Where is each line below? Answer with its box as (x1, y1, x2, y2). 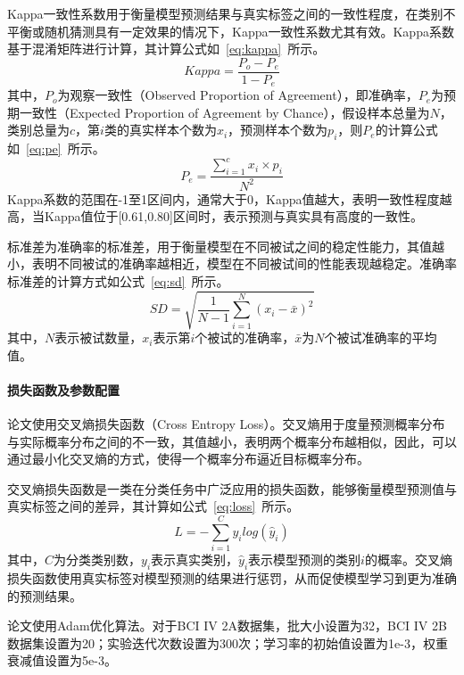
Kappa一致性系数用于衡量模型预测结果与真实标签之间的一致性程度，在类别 (7, 4, 443, 22)
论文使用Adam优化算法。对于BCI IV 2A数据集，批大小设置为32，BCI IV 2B (7, 616, 447, 635)
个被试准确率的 (324, 328, 412, 347)
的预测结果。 (7, 586, 82, 605)
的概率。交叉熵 (364, 550, 452, 569)
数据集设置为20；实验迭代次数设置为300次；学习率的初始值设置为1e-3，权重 (7, 633, 448, 652)
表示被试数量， (54, 328, 143, 347)
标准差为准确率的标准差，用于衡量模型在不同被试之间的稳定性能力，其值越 (7, 236, 444, 255)
